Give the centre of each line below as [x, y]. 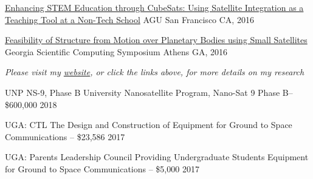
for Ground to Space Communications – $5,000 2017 [102, 168]
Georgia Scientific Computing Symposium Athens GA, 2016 [116, 51]
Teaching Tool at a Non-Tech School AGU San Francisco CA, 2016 [129, 19]
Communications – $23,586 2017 [65, 136]
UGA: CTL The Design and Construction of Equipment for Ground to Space [149, 125]
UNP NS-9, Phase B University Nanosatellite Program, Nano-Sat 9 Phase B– [149, 92]
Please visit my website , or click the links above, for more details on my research [155, 72]
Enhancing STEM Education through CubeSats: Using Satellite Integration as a [154, 7]
